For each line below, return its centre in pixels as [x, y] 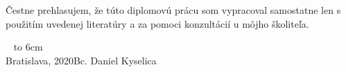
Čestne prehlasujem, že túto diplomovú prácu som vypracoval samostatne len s [173, 10]
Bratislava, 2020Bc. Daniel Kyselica [81, 60]
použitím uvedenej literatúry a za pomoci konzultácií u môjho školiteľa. [157, 23]
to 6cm [28, 47]
